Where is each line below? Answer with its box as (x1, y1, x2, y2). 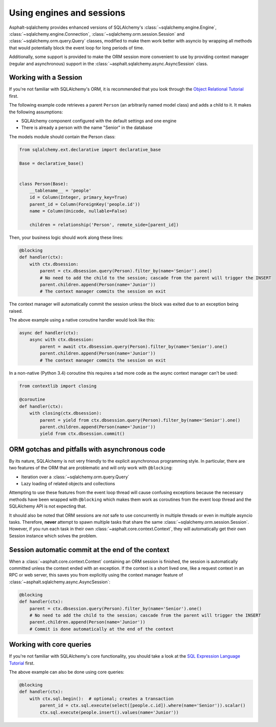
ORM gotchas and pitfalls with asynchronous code (9, 445, 166, 453)
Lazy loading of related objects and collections (21, 481, 116, 487)
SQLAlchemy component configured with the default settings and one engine (21, 118, 177, 124)
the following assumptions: (9, 109, 63, 115)
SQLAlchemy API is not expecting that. (9, 503, 87, 509)
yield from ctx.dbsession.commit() (39, 431, 125, 437)
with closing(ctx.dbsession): (29, 410, 102, 416)
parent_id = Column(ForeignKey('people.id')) (29, 201, 140, 207)
